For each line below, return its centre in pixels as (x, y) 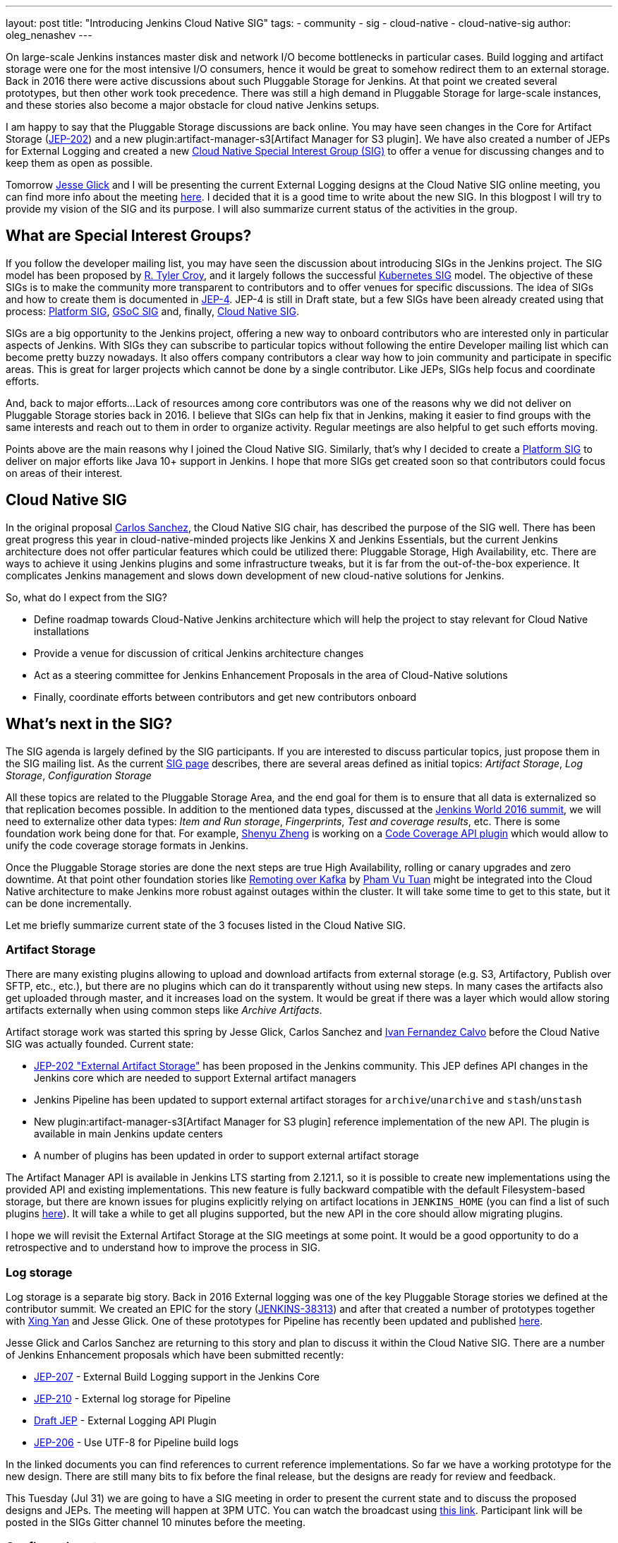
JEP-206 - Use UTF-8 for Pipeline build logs (137, 1443)
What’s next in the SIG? (89, 724)
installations (62, 631)
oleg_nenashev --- (49, 35)
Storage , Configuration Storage (79, 775)
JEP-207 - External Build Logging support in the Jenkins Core (177, 1377)
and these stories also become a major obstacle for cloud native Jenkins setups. (193, 105)
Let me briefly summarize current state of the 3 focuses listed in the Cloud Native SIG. (206, 925)
